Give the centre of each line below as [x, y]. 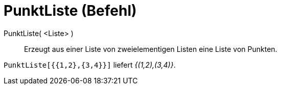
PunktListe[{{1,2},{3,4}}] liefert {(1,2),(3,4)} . [90, 65]
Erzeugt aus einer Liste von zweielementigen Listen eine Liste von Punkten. [151, 49]
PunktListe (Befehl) [70, 11]
